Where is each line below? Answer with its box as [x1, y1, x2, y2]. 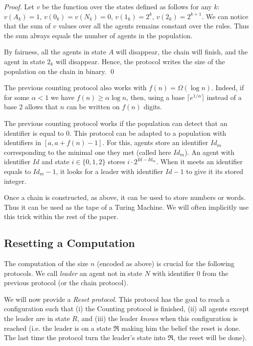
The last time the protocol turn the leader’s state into [4, 332, 166, 343]
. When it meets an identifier [156, 156, 243, 167]
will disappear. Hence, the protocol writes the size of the [55, 56, 225, 66]
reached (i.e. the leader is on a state [4, 322, 112, 333]
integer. [4, 175, 26, 186]
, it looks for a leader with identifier [56, 166, 163, 176]
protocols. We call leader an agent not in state [4, 268, 142, 278]
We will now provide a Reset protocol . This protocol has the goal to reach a [4, 294, 230, 304]
